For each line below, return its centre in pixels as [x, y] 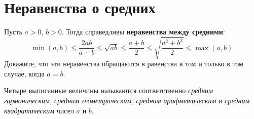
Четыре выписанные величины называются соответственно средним [109, 90]
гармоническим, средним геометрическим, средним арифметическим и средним [127, 101]
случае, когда [24, 73]
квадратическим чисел [39, 110]
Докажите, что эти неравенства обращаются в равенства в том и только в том [124, 64]
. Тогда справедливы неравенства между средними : [143, 32]
